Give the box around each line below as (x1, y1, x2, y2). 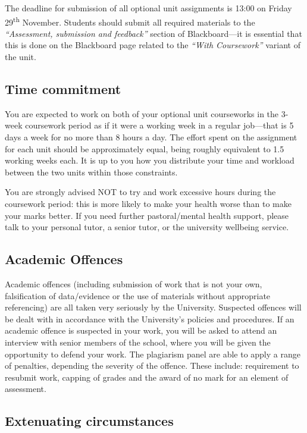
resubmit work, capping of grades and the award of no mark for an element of (5, 371, 289, 383)
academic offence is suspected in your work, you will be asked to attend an (5, 324, 277, 337)
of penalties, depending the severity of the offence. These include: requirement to (5, 359, 299, 372)
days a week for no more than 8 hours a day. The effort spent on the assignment (5, 131, 297, 143)
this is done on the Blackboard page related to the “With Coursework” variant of (5, 39, 300, 51)
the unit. (5, 51, 36, 63)
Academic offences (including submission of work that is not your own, (5, 277, 262, 290)
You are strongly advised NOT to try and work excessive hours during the (5, 186, 276, 198)
